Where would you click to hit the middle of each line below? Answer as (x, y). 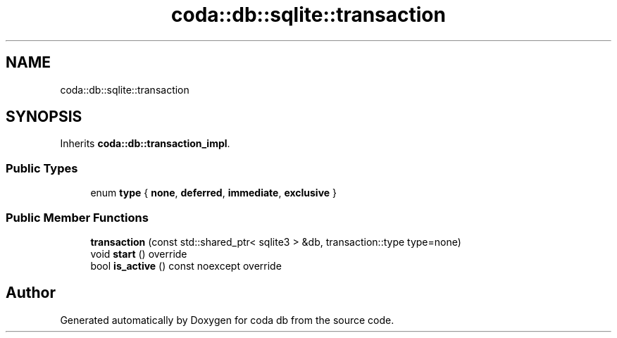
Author (31, 293)
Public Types (42, 168)
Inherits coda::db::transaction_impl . (145, 144)
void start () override (139, 254)
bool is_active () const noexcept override (186, 265)
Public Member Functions (77, 217)
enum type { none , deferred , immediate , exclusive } (214, 193)
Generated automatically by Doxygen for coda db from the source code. (227, 320)
